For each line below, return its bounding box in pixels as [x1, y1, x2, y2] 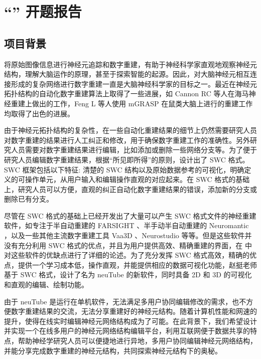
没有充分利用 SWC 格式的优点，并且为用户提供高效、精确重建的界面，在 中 [4, 240, 252, 250]
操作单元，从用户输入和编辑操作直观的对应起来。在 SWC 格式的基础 [25, 174, 250, 185]
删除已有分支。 [4, 194, 53, 204]
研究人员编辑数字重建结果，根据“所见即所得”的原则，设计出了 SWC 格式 [4, 154, 242, 164]
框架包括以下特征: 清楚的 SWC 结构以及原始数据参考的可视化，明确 [22, 164, 244, 174]
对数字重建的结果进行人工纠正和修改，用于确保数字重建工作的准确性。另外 [4, 134, 250, 145]
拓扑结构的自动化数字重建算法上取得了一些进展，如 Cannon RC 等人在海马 [4, 88, 249, 99]
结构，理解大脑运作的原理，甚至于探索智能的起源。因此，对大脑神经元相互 [4, 69, 250, 79]
